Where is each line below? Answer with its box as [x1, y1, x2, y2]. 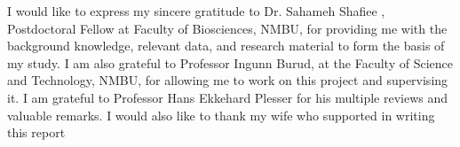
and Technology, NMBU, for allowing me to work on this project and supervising [7, 71, 448, 89]
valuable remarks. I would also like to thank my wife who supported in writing [7, 105, 435, 124]
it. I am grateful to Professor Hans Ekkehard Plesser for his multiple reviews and [7, 88, 448, 106]
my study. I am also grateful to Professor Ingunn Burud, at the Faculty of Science [7, 53, 453, 72]
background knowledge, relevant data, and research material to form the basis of [7, 36, 445, 55]
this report [7, 123, 66, 142]
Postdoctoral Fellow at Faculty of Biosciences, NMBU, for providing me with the [7, 19, 448, 37]
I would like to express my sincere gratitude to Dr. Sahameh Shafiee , [7, 2, 385, 19]
